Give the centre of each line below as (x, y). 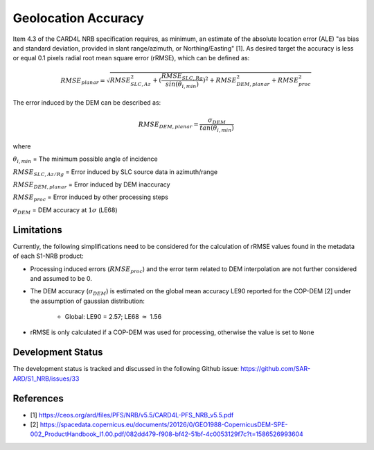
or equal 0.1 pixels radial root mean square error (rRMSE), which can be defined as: (131, 58)
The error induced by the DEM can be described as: (87, 103)
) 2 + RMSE (220, 80)
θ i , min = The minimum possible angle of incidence (86, 160)
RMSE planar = (83, 81)
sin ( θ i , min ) (182, 85)
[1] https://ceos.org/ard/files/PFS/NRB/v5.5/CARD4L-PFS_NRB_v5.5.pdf (132, 415)
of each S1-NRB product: (48, 256)
